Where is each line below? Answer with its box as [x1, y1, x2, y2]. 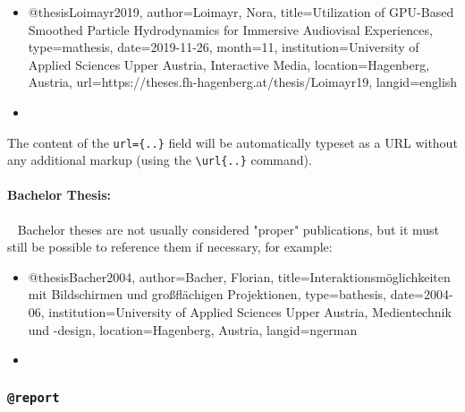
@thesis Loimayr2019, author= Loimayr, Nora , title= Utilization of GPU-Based [28, 3, 454, 21]
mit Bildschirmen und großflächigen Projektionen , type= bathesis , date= [28, 285, 425, 304]
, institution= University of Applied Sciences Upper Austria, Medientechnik [40, 303, 452, 322]
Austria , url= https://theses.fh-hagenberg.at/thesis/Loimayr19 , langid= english [28, 73, 458, 91]
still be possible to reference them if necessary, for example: [7, 237, 333, 256]
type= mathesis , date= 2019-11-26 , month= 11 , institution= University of [28, 38, 419, 56]
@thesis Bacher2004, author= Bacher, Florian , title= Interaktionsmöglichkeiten [28, 267, 451, 286]
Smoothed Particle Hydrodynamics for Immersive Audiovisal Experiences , [28, 20, 433, 39]
